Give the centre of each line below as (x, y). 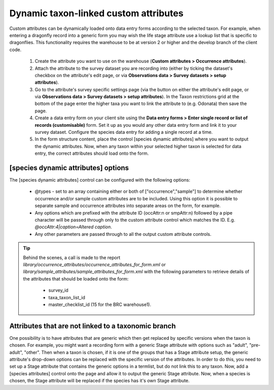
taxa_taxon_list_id (67, 297)
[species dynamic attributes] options (69, 168)
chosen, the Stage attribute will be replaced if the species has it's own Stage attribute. (99, 381)
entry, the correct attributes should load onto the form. (92, 153)
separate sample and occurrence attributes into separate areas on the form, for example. (128, 206)
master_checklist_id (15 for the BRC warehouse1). (100, 304)
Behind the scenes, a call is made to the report (72, 257)
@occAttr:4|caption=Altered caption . (73, 227)
